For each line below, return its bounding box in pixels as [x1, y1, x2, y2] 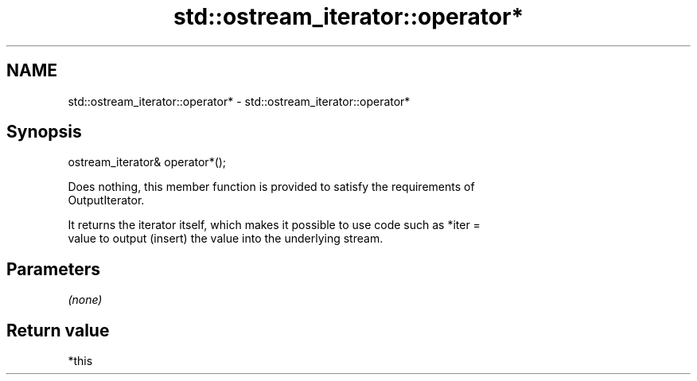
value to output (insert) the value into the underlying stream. [68, 231, 384, 246]
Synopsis [6, 122, 82, 142]
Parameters [6, 259, 100, 279]
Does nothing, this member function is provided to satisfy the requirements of [68, 180, 475, 194]
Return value [6, 320, 110, 340]
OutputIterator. [68, 193, 145, 208]
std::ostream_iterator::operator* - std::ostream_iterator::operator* [68, 94, 411, 108]
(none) [68, 293, 103, 307]
